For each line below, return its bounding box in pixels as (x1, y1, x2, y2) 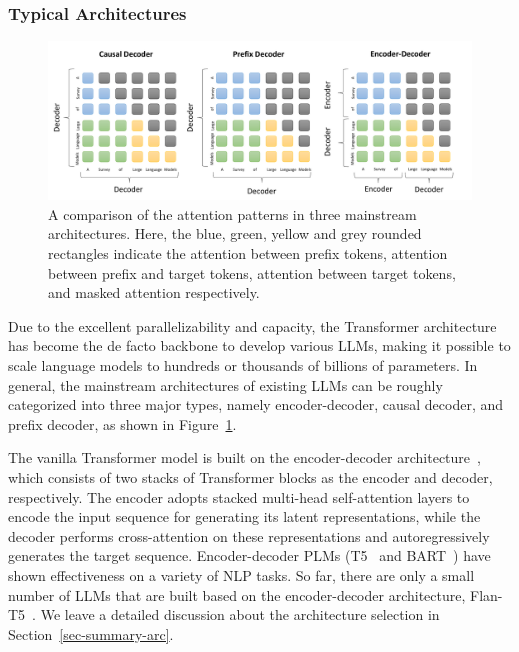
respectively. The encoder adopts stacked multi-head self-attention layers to (8, 486, 470, 507)
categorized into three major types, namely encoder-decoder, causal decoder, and (8, 394, 504, 415)
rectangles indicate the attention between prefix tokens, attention (48, 243, 448, 263)
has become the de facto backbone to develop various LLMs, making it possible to (8, 335, 511, 356)
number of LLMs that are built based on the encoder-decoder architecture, (8, 584, 466, 605)
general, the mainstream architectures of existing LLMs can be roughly (8, 374, 443, 395)
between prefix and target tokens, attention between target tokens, (48, 262, 456, 283)
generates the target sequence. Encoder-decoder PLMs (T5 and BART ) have (8, 545, 491, 566)
